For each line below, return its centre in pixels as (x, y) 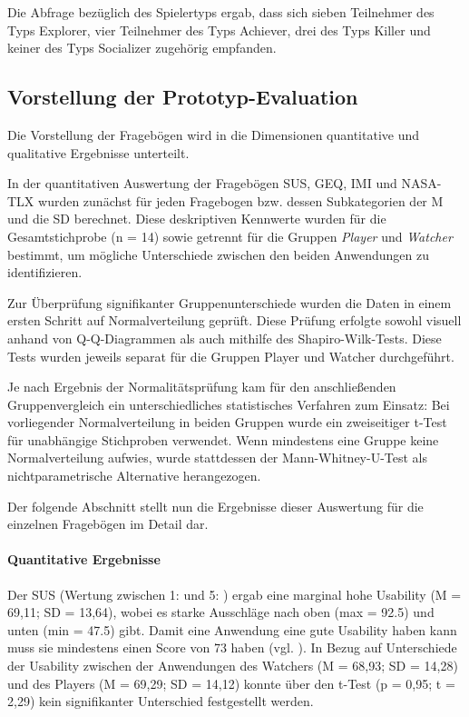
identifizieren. (45, 272)
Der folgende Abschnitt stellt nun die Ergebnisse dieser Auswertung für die (215, 506)
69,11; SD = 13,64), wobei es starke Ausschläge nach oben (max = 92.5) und (221, 612)
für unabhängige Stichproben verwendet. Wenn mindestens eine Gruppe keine (223, 439)
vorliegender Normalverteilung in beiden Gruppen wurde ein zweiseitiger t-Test (227, 422)
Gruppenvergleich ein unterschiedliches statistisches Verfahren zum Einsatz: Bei (229, 404)
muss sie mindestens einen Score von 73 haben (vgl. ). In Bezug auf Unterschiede (232, 647)
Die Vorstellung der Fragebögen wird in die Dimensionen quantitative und (214, 134)
